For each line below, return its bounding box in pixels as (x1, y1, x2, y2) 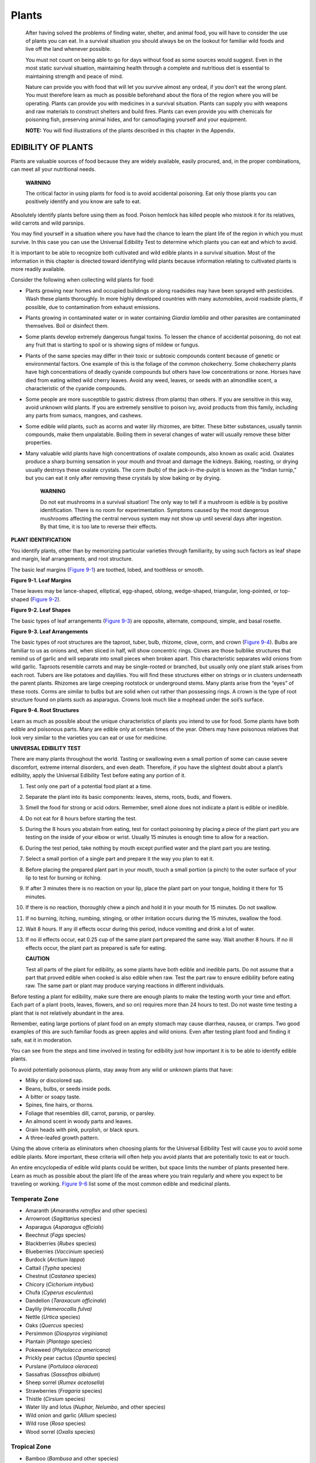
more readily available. (11, 266, 66, 273)
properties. (25, 439, 52, 446)
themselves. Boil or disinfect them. (25, 322, 109, 329)
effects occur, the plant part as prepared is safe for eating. (25, 944, 167, 951)
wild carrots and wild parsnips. (11, 219, 85, 226)
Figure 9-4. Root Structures (11, 707, 79, 714)
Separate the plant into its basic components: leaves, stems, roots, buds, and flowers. (25, 793, 232, 800)
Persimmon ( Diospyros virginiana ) (25, 1330, 108, 1337)
